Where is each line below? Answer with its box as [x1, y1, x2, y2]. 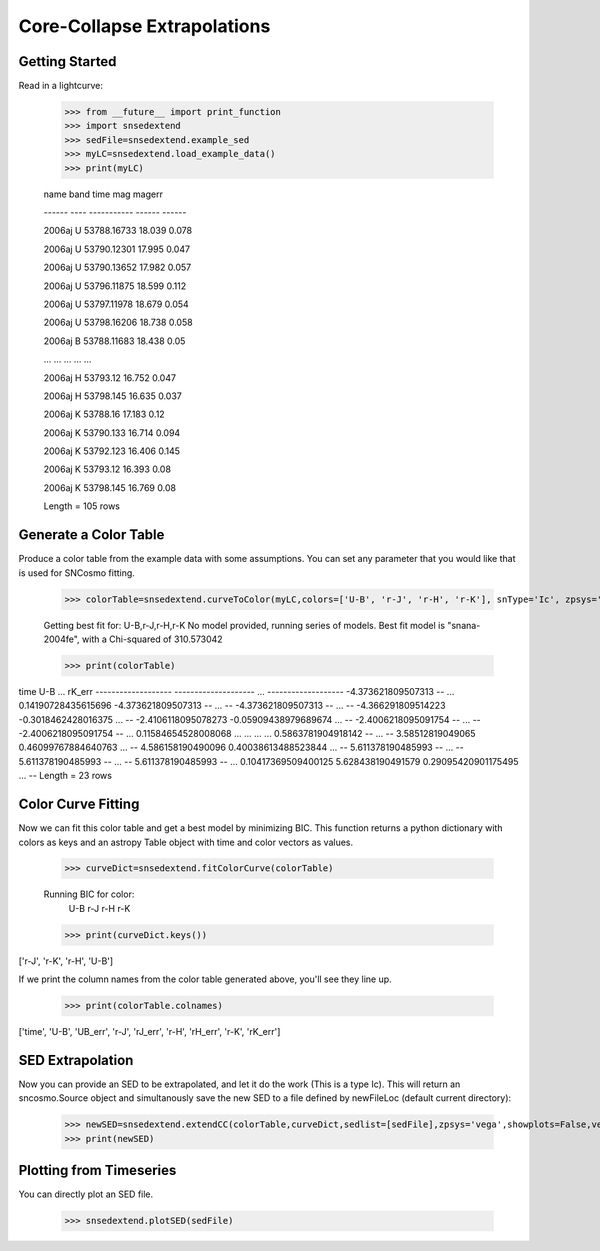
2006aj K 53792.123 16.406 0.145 [43, 445, 180, 457]
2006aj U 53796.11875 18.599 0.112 [43, 280, 187, 292]
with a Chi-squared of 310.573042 [81, 633, 224, 645]
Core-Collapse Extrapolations [18, 15, 271, 37]
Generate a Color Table [18, 526, 165, 544]
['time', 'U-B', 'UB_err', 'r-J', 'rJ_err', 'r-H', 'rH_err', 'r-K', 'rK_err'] [18, 1026, 281, 1038]
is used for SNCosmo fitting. [18, 566, 135, 579]
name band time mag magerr [43, 188, 164, 200]
